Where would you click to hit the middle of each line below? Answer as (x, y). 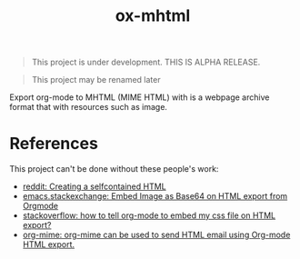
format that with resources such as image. (89, 107)
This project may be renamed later (96, 80)
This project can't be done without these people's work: (114, 169)
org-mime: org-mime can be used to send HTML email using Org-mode (156, 235)
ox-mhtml (153, 16)
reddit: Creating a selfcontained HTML (94, 186)
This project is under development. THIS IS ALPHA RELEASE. (146, 62)
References (54, 144)
